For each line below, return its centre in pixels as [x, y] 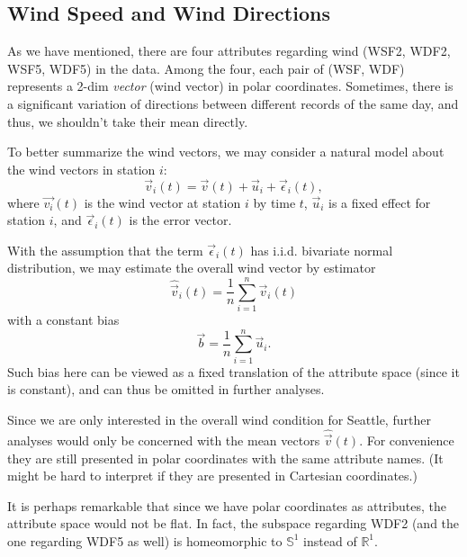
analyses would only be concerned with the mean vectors [164, 440]
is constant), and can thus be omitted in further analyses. [166, 389]
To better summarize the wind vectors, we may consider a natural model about [226, 152]
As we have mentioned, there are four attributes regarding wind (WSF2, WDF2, [229, 51]
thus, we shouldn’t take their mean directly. [128, 121]
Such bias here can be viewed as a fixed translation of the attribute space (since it [233, 371]
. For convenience [407, 440]
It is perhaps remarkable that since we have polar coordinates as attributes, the [227, 505]
